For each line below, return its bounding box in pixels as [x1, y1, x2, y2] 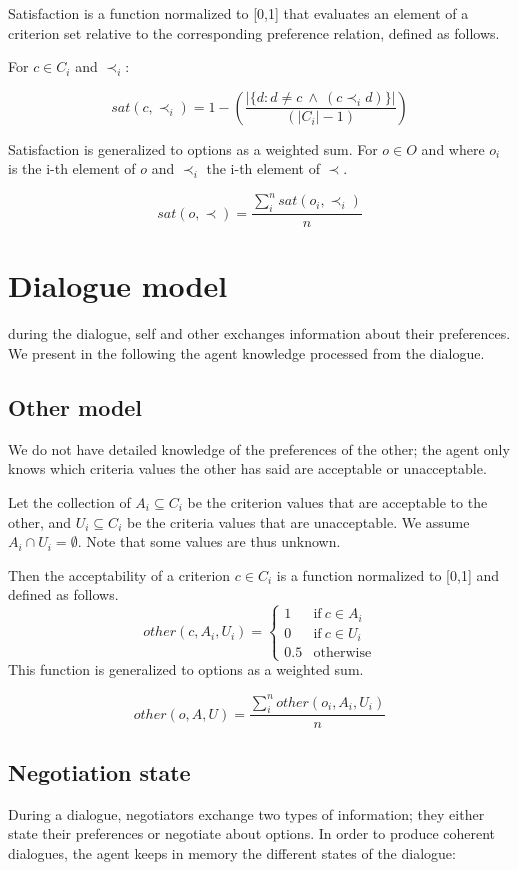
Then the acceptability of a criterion [8, 564, 231, 585]
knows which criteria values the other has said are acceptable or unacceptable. [8, 458, 487, 479]
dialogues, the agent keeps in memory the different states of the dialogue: [8, 842, 456, 863]
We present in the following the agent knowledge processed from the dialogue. [8, 343, 485, 364]
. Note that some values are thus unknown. [77, 531, 341, 552]
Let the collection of [8, 492, 131, 512]
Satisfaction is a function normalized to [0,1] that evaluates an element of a [8, 3, 469, 23]
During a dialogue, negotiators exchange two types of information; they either [8, 803, 485, 824]
